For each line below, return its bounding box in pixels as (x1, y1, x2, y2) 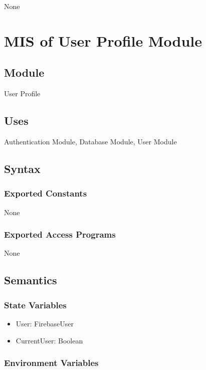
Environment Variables (4, 356, 99, 369)
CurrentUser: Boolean (16, 335, 83, 345)
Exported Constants (4, 187, 87, 200)
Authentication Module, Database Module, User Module (4, 136, 177, 146)
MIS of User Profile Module (4, 30, 202, 51)
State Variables (4, 298, 67, 311)
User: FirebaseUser (16, 318, 74, 328)
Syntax (4, 160, 41, 176)
